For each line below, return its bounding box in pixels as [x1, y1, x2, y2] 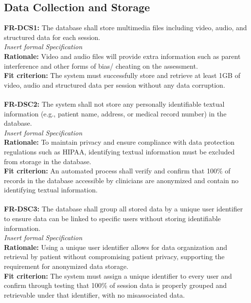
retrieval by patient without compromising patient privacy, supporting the [4, 251, 225, 262]
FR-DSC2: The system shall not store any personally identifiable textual [4, 98, 225, 109]
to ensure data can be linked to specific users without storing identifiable [4, 213, 221, 224]
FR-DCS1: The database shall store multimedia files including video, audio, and [4, 22, 247, 33]
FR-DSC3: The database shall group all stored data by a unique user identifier [4, 204, 243, 214]
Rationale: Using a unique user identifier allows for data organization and [4, 242, 228, 252]
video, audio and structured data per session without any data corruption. [4, 79, 225, 90]
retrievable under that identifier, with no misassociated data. [4, 289, 185, 300]
